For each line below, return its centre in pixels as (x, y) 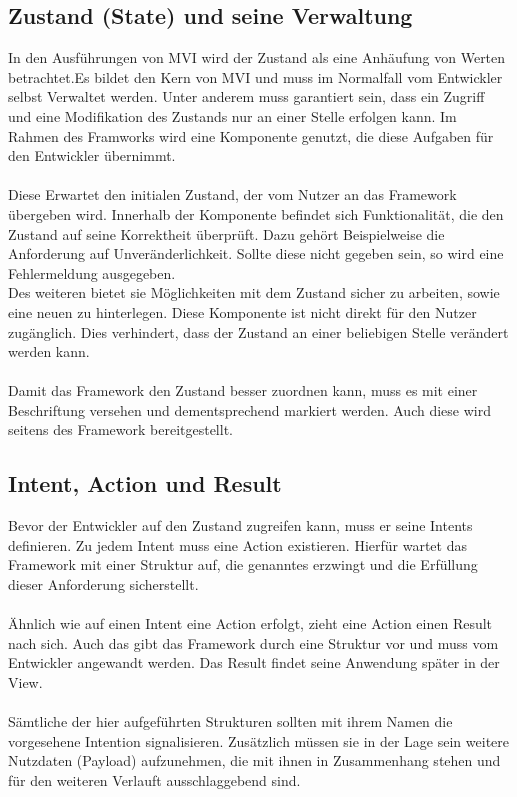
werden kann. (49, 351)
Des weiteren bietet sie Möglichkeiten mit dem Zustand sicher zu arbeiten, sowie (254, 292)
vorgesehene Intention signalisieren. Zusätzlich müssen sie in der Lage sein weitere (259, 740)
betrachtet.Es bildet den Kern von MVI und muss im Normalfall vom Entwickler (255, 76)
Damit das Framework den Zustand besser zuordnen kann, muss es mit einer (243, 390)
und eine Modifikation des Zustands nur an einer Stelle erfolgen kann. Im (232, 115)
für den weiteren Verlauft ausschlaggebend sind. (154, 780)
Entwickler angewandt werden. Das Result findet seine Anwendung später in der (254, 662)
